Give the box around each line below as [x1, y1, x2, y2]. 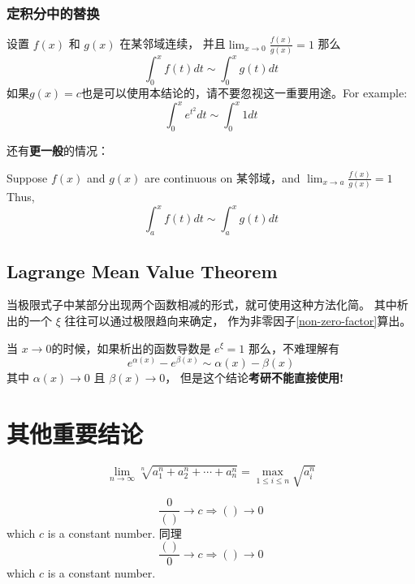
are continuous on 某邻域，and [145, 169, 300, 186]
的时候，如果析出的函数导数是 [51, 339, 211, 356]
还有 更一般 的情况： [6, 142, 109, 159]
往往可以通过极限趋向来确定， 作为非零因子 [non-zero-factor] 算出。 [64, 311, 412, 328]
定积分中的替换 [6, 2, 100, 23]
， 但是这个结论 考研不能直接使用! [165, 369, 344, 386]
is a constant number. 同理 [47, 524, 182, 541]
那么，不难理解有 [249, 339, 340, 356]
